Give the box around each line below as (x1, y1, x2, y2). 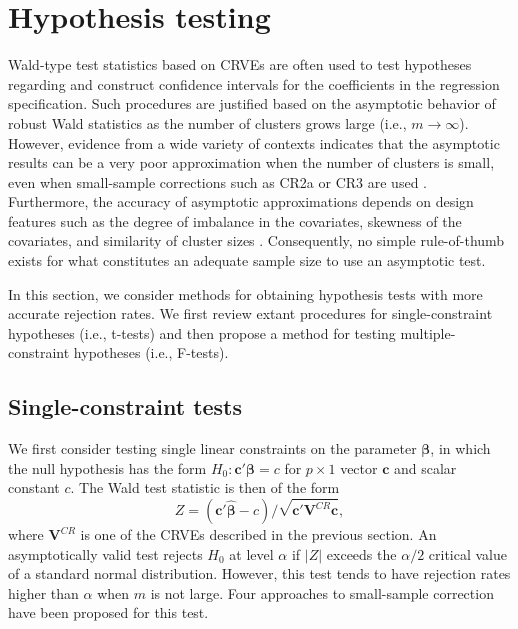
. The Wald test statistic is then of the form (70, 477, 340, 498)
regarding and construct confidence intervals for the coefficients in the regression (8, 73, 500, 94)
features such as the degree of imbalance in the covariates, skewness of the (8, 210, 462, 231)
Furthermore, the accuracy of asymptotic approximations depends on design (8, 191, 474, 212)
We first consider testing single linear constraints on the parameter (8, 438, 417, 459)
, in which (430, 438, 491, 459)
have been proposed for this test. (8, 602, 209, 623)
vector (340, 457, 378, 478)
